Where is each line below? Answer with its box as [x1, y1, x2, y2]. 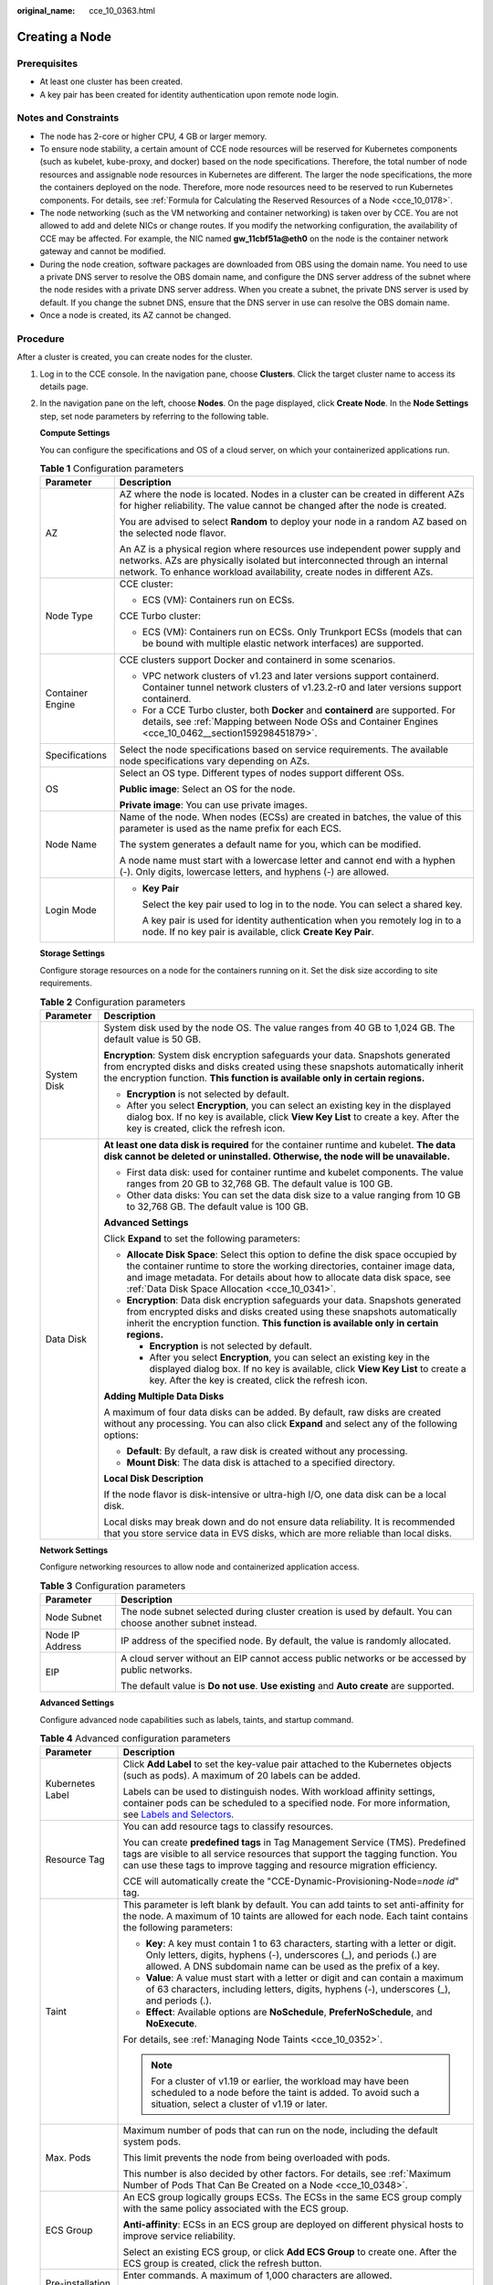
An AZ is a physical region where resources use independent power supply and [119, 543, 461, 556]
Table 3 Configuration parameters [39, 1579, 186, 1592]
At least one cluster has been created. [39, 76, 183, 87]
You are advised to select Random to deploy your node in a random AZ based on [119, 515, 467, 528]
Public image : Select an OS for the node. [119, 782, 296, 795]
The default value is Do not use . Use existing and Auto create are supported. [120, 1680, 455, 1693]
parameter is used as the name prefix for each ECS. [119, 823, 342, 835]
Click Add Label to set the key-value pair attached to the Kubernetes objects [122, 1758, 452, 1770]
